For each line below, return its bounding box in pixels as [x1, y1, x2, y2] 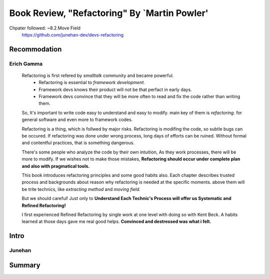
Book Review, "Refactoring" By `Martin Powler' [9, 7, 208, 18]
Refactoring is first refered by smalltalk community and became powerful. [21, 72, 174, 78]
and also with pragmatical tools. [21, 163, 90, 169]
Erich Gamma [9, 60, 42, 67]
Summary [9, 260, 40, 269]
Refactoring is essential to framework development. [38, 79, 145, 85]
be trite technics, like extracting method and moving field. [21, 186, 141, 192]
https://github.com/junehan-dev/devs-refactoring [21, 31, 124, 37]
